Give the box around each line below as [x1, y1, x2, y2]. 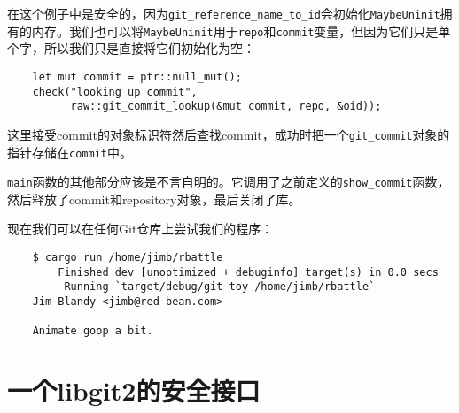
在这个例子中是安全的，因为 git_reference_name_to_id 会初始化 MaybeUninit [7, 4, 440, 22]
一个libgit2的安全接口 [7, 372, 261, 409]
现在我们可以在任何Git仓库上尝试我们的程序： [7, 219, 274, 238]
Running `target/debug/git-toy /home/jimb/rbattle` [64, 280, 376, 294]
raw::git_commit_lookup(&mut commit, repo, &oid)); [70, 100, 382, 113]
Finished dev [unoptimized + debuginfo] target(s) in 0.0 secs [58, 265, 439, 279]
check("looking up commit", [32, 85, 198, 98]
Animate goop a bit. [32, 325, 153, 338]
